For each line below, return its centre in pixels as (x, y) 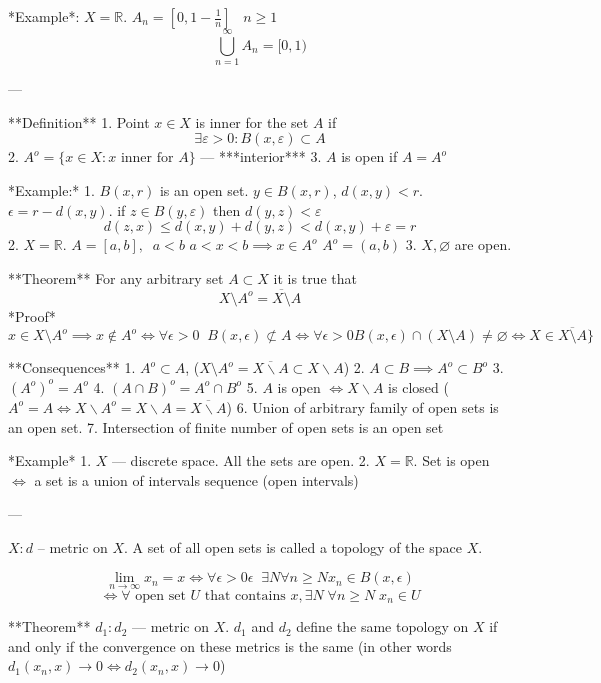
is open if (369, 156)
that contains (245, 595)
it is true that (315, 277)
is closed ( (418, 386)
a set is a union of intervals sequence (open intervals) (196, 479)
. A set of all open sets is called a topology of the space (293, 546)
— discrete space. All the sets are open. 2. (240, 460)
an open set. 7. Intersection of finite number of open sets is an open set (226, 426)
